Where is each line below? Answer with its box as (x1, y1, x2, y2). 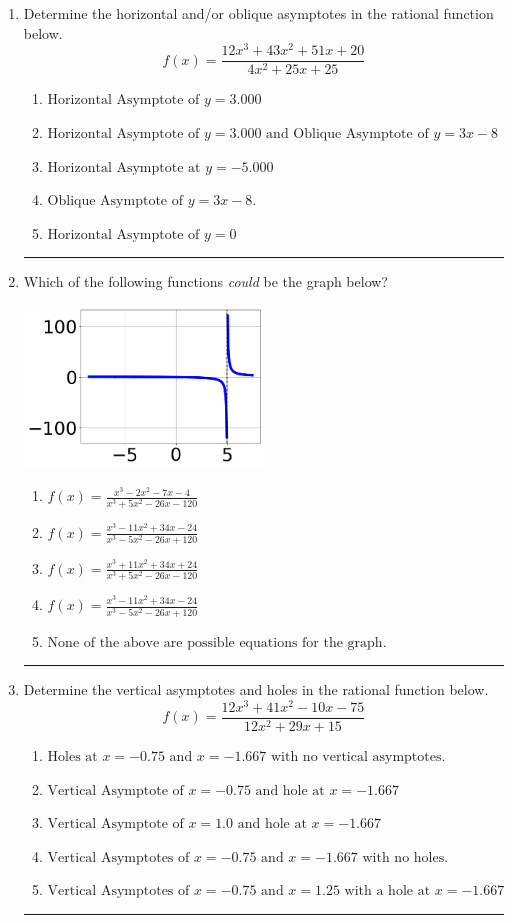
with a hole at (344, 884, 431, 899)
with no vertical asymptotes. (270, 749, 446, 764)
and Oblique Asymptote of (266, 126, 429, 141)
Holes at (47, 749, 98, 764)
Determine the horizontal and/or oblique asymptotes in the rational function (23, 3, 494, 23)
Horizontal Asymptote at (47, 160, 201, 175)
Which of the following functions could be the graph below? (23, 271, 388, 292)
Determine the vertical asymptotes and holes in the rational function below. (23, 679, 489, 700)
